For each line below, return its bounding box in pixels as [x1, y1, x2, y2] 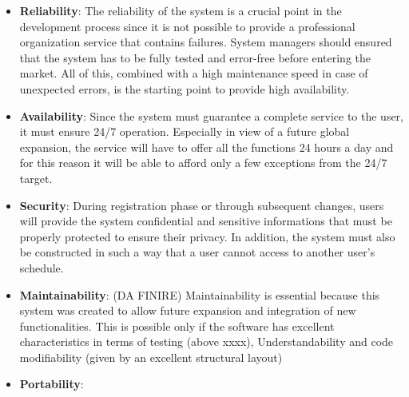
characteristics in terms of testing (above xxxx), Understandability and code [19, 333, 394, 350]
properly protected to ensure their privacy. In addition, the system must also [19, 228, 395, 244]
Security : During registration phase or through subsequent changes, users [19, 197, 384, 213]
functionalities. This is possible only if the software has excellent [19, 317, 335, 334]
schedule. [19, 259, 64, 276]
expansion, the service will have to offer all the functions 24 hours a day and [19, 138, 394, 155]
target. [19, 169, 53, 186]
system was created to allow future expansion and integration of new [19, 302, 356, 319]
